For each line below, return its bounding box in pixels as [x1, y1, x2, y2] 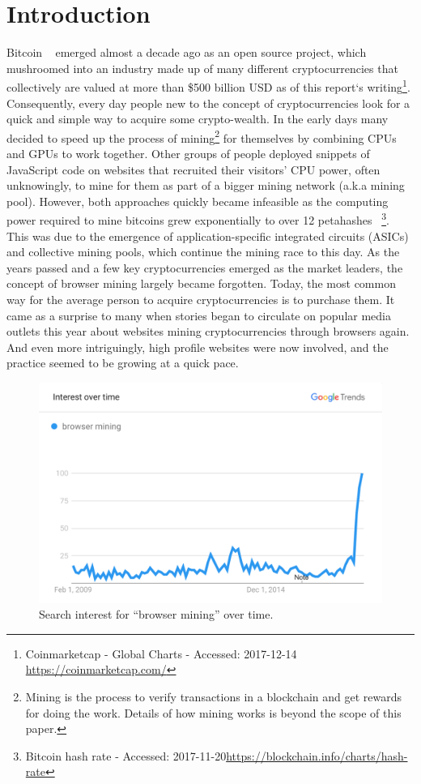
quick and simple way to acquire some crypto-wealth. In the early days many [6, 110, 389, 127]
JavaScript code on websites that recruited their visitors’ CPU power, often [6, 161, 381, 178]
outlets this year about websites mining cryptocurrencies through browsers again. [6, 323, 410, 340]
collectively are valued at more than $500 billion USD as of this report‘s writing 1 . [6, 76, 410, 95]
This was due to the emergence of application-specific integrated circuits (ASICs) [6, 227, 409, 244]
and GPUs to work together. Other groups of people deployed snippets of [6, 145, 370, 161]
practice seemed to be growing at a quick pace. [6, 354, 239, 371]
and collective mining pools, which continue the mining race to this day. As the [6, 243, 400, 260]
